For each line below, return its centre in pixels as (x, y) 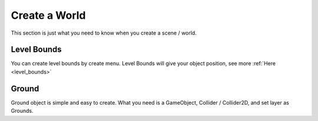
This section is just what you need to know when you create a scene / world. (104, 33)
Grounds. (22, 111)
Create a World (48, 15)
